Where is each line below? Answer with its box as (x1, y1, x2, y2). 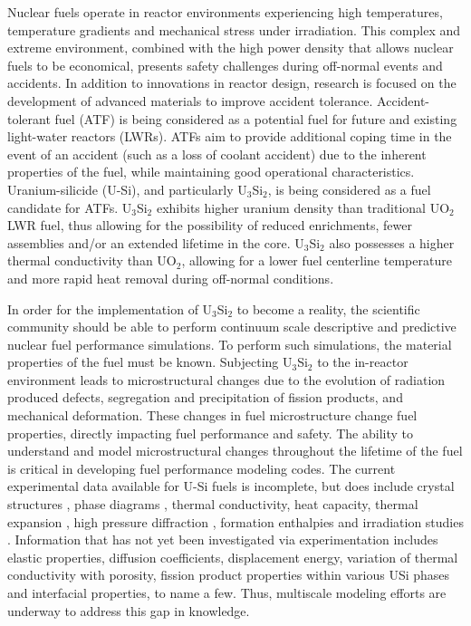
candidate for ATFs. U (7, 197, 132, 217)
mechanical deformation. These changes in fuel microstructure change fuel (7, 406, 418, 425)
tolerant (7, 109, 51, 128)
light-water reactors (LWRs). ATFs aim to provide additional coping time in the (7, 127, 452, 146)
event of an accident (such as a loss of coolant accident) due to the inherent (7, 144, 427, 163)
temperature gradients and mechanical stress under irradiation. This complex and (7, 20, 461, 39)
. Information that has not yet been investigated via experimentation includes (7, 530, 438, 549)
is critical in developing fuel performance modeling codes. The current (7, 458, 396, 477)
